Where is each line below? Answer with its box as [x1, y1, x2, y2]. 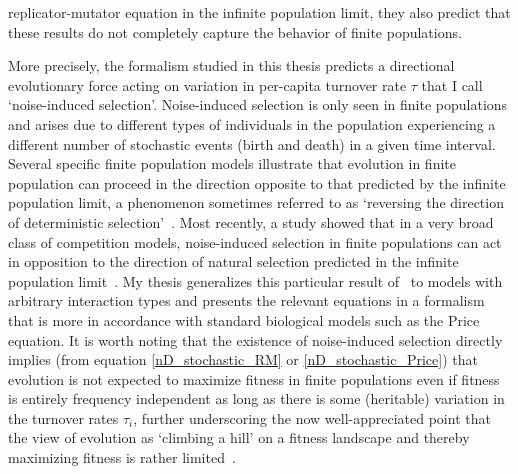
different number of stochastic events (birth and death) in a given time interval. [8, 133, 496, 154]
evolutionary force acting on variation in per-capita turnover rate [8, 74, 407, 95]
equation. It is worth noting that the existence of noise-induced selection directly [8, 329, 503, 350]
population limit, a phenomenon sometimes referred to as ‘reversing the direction [8, 192, 504, 213]
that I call [421, 74, 483, 95]
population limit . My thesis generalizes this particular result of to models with [8, 270, 503, 291]
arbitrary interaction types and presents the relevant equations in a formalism [8, 290, 485, 311]
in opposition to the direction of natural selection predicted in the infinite [8, 251, 459, 272]
